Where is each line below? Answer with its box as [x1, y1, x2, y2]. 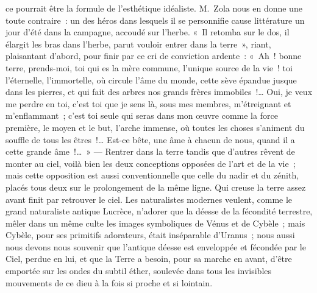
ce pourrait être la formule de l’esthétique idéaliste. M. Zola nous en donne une [5, 2, 302, 14]
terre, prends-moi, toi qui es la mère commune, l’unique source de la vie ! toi [5, 61, 293, 74]
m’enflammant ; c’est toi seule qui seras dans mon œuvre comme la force [5, 109, 278, 122]
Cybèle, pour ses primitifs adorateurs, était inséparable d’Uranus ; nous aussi [5, 228, 295, 241]
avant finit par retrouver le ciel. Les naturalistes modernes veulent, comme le [5, 192, 293, 205]
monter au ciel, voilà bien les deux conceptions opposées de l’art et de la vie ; [5, 157, 296, 169]
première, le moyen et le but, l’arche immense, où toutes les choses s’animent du [5, 121, 305, 133]
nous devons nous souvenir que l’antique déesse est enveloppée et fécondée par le [5, 240, 306, 253]
